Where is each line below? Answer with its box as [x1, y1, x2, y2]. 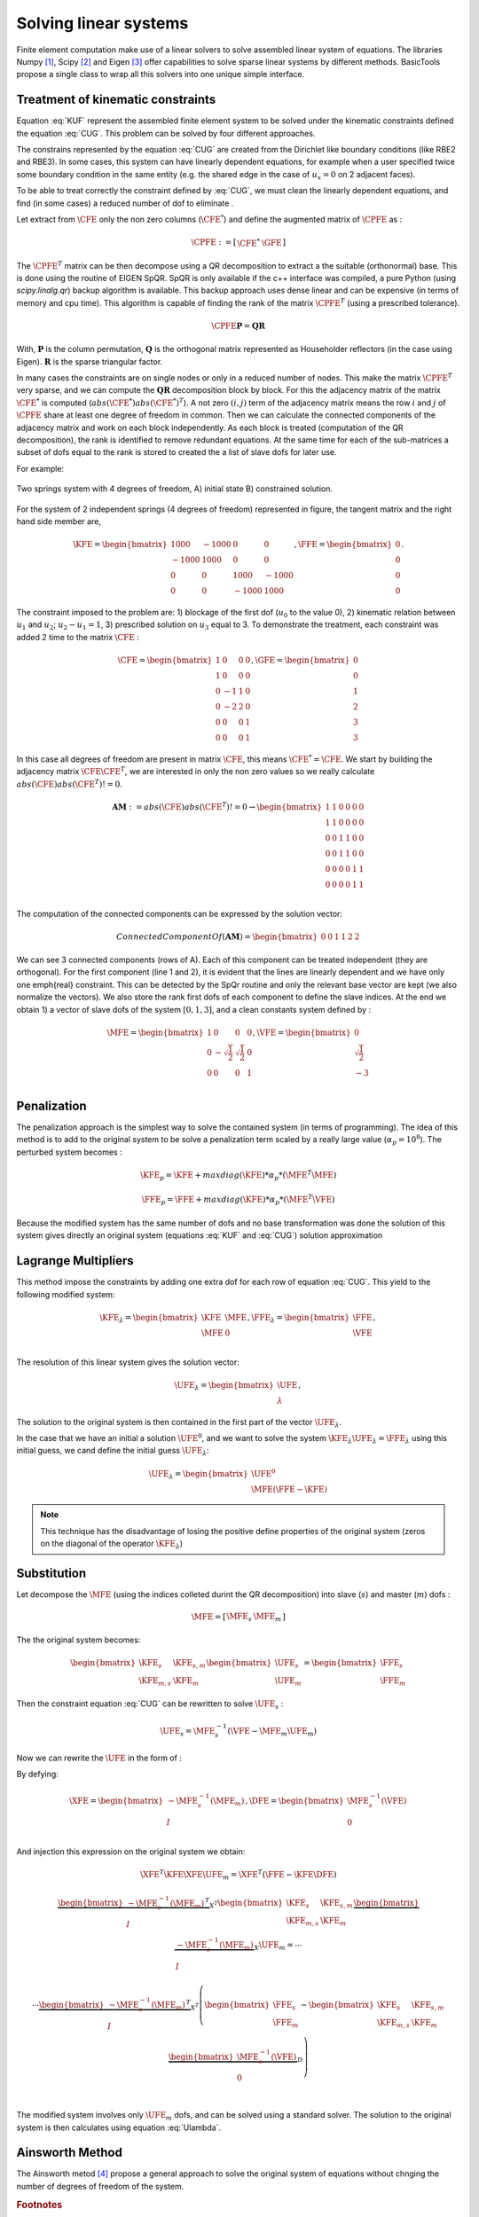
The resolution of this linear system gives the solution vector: [16, 1357, 239, 1367]
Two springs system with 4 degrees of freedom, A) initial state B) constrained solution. [16, 483, 333, 494]
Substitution [16, 1566, 87, 1581]
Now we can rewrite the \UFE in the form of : [16, 1752, 182, 1763]
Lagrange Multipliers [16, 1253, 135, 1268]
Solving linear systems [16, 13, 189, 33]
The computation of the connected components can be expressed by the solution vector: [16, 908, 343, 919]
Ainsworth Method [16, 2145, 123, 2160]
